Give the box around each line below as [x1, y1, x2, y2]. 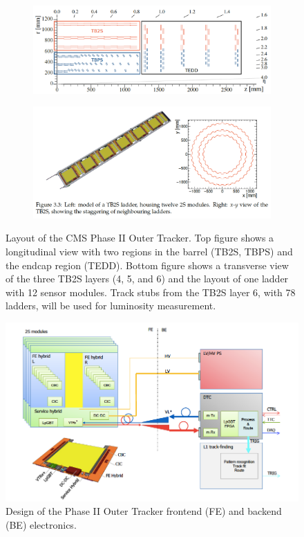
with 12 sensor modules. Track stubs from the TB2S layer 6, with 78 [6, 284, 296, 299]
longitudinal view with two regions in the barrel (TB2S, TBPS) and [6, 244, 293, 258]
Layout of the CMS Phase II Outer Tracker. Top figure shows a [6, 230, 274, 245]
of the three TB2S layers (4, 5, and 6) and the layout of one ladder [6, 271, 289, 286]
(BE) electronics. [6, 517, 77, 531]
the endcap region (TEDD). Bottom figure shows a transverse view [6, 257, 289, 272]
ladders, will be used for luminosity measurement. [6, 298, 216, 313]
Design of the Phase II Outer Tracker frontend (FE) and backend [6, 504, 282, 518]
